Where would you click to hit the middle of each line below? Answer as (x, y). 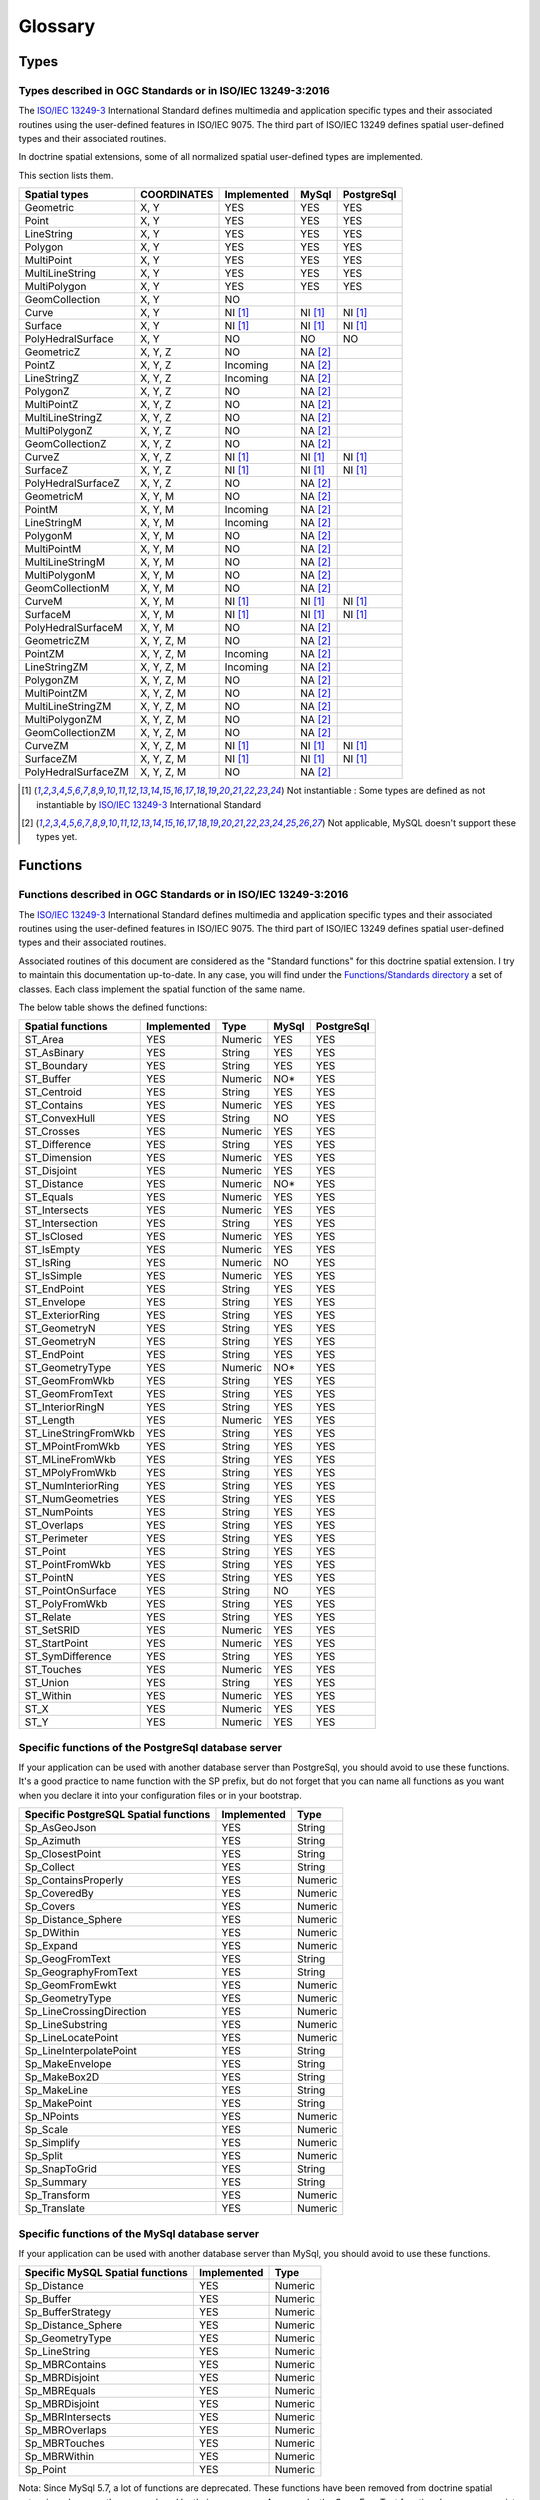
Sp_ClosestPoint (63, 1854)
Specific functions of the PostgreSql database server (150, 1747)
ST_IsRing (48, 1263)
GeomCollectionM (67, 588)
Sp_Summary (56, 2182)
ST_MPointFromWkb (72, 1447)
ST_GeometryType (68, 1368)
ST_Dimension (58, 1158)
